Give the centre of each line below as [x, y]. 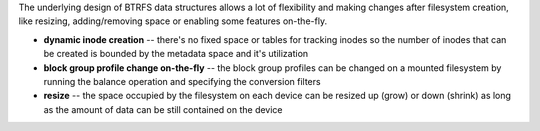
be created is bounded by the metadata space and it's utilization [176, 54]
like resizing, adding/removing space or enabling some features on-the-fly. [173, 21]
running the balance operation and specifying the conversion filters [182, 81]
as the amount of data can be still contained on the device [163, 109]
